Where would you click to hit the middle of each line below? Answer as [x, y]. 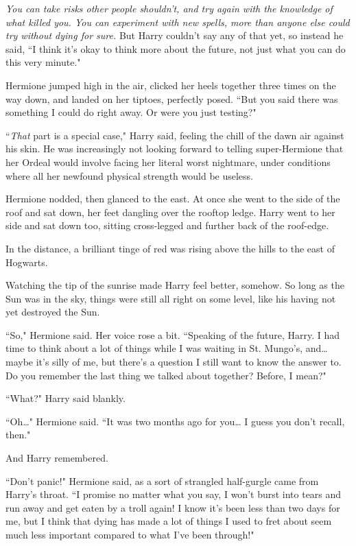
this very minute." [43, 62]
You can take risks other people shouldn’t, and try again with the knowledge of [169, 8]
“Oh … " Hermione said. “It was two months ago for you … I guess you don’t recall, [175, 421]
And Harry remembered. [57, 458]
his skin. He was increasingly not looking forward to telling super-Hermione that [175, 149]
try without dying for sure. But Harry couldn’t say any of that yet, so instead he [175, 35]
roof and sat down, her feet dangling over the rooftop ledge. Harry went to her [170, 212]
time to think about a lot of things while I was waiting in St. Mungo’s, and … [167, 348]
